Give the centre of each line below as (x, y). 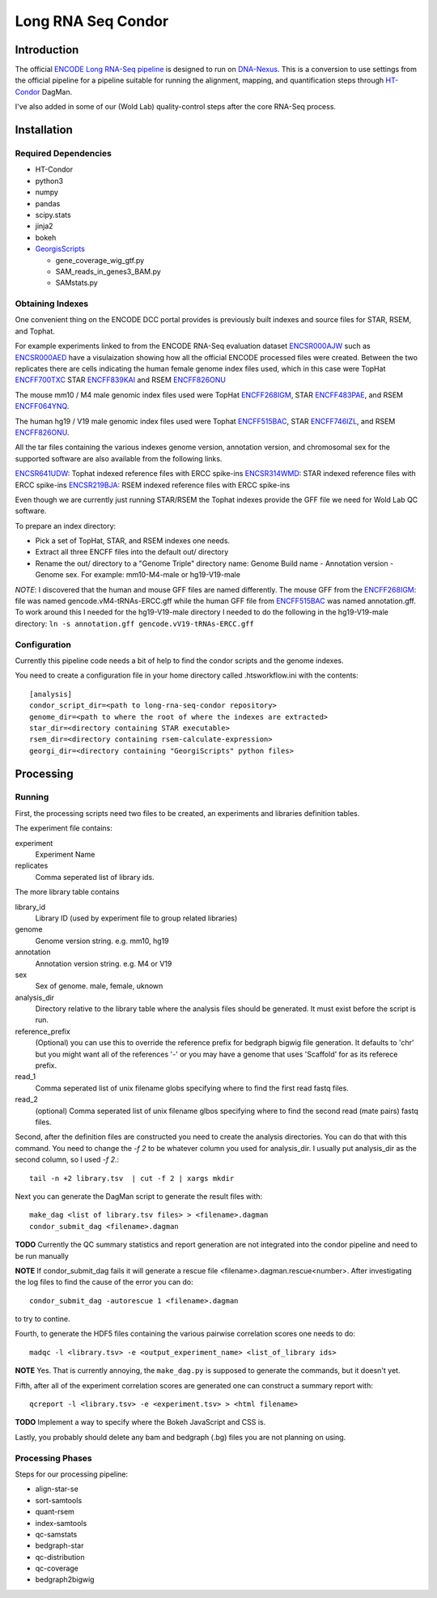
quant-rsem (55, 1512)
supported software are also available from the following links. (119, 458)
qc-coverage (57, 1568)
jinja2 (44, 226)
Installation (44, 130)
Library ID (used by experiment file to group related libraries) (136, 918)
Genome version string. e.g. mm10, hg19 (102, 941)
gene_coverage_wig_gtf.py (100, 260)
